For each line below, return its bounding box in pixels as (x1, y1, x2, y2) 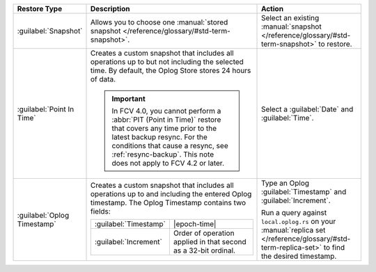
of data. (91, 74, 116, 83)
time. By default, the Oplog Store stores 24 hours (91, 66, 251, 75)
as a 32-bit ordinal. (173, 246, 236, 255)
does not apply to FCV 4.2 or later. (111, 159, 224, 168)
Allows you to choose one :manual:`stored (91, 17, 228, 27)
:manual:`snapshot (261, 22, 322, 31)
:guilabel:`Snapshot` (17, 26, 83, 35)
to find (323, 243, 345, 252)
